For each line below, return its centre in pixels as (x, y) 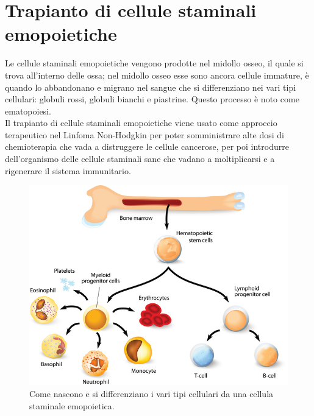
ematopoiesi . (28, 111)
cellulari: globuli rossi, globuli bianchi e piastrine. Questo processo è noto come (152, 99)
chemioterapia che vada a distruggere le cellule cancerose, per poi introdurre (147, 146)
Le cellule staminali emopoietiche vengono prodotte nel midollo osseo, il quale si (154, 63)
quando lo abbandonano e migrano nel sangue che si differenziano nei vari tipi (151, 87)
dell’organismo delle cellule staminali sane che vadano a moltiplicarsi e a (140, 159)
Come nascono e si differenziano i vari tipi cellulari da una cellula (152, 393)
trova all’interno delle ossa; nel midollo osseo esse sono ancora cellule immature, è (157, 75)
